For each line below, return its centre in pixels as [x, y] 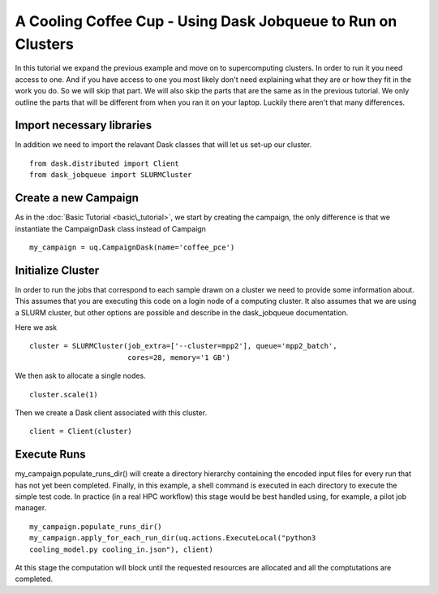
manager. [31, 508]
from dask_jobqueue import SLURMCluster [111, 175]
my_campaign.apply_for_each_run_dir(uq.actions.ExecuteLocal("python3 [173, 538]
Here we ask [36, 327]
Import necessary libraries [84, 126]
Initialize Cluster [57, 270]
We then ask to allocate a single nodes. [80, 376]
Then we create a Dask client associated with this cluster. [111, 412]
